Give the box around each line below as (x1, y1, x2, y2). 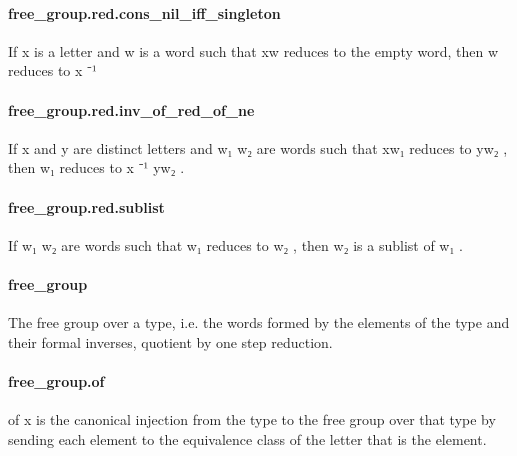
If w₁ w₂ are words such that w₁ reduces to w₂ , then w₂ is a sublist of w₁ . (8, 234, 463, 255)
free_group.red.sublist (8, 196, 165, 217)
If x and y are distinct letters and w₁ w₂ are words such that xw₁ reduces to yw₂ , (8, 137, 508, 158)
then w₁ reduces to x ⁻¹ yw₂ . (8, 157, 185, 178)
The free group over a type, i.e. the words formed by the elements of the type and (8, 312, 510, 333)
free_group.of (8, 370, 105, 391)
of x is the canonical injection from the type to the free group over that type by (8, 409, 496, 430)
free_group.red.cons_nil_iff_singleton (8, 2, 281, 23)
